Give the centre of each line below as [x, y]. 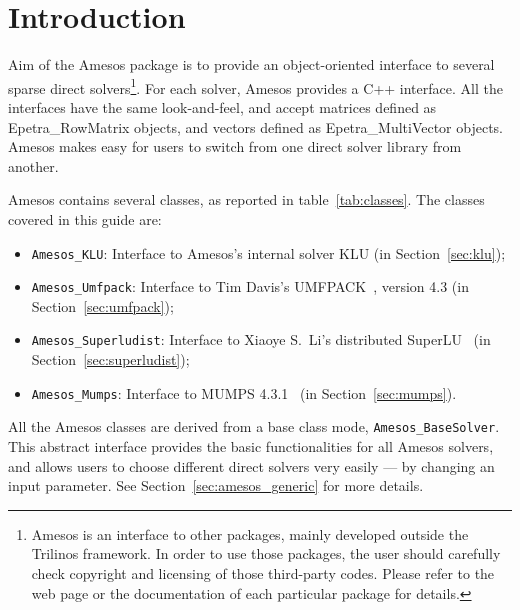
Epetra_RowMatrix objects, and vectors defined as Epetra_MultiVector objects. [256, 126]
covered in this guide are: [85, 218]
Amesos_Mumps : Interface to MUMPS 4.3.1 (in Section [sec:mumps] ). [244, 392]
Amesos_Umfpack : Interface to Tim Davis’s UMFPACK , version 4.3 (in [250, 286]
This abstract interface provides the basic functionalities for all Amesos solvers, [251, 446]
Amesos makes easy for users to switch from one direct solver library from [235, 146]
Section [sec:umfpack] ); [102, 305]
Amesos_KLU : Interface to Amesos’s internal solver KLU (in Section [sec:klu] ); [268, 252]
